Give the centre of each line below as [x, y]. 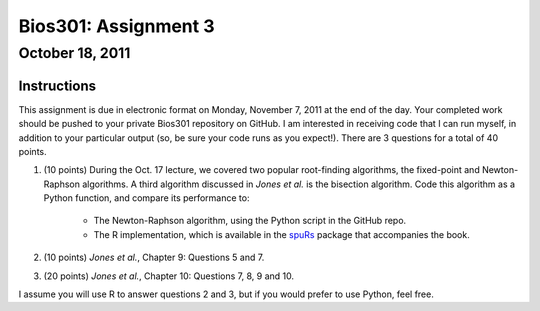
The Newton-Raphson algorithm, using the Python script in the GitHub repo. [250, 221]
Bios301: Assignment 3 [116, 26]
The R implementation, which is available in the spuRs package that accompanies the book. [281, 234]
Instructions [57, 85]
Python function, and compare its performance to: [146, 198]
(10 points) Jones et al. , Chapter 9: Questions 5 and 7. [154, 257]
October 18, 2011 [74, 53]
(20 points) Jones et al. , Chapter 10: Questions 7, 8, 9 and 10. [169, 276]
